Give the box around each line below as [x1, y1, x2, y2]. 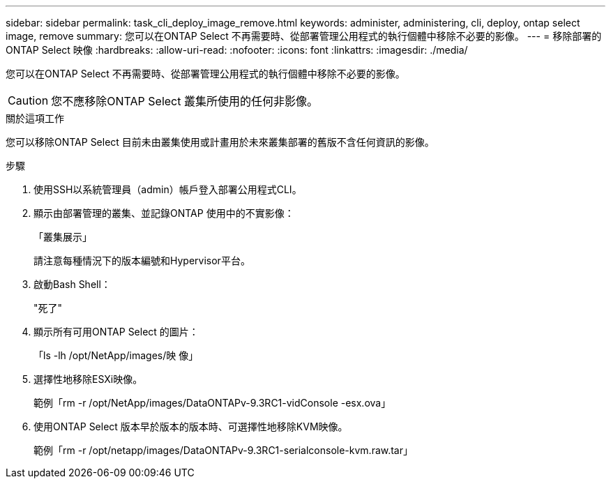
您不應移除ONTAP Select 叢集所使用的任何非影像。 [51, 94, 318, 108]
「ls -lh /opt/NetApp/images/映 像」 [33, 349, 199, 361]
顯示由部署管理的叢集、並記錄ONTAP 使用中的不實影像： [33, 207, 294, 219]
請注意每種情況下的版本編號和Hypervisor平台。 [33, 255, 250, 266]
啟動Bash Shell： [33, 278, 111, 290]
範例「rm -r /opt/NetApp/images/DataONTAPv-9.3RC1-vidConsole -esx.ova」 [33, 397, 391, 409]
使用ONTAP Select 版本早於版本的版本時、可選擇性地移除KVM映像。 [33, 421, 348, 432]
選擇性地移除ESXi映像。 [33, 373, 143, 385]
